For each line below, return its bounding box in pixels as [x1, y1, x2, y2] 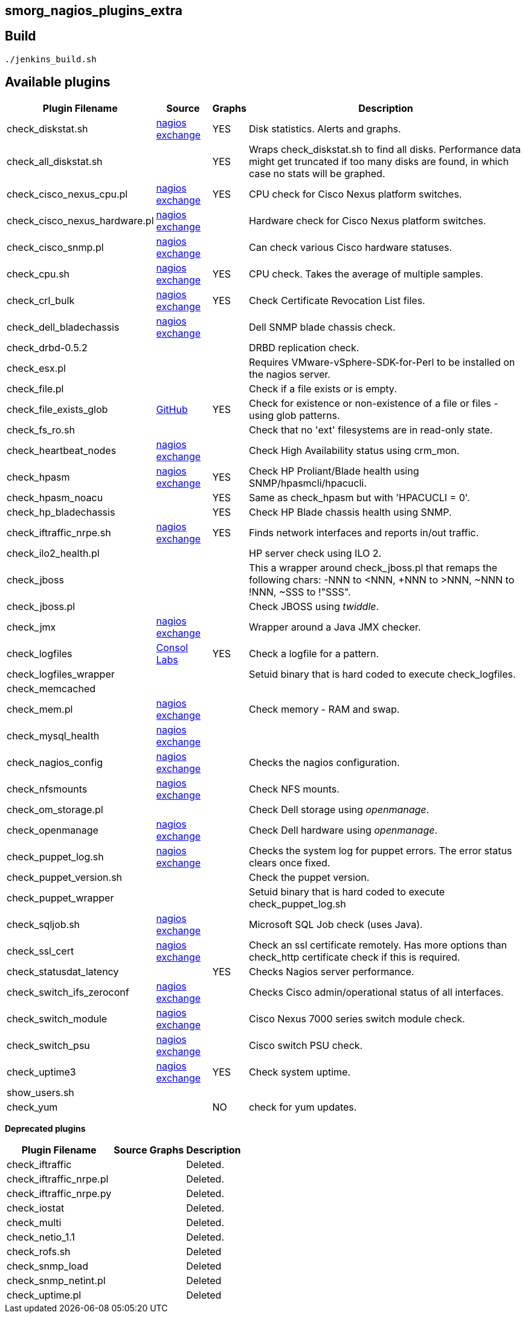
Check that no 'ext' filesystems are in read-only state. [249, 423, 493, 436]
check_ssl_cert [7, 944, 74, 957]
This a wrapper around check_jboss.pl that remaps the [249, 561, 498, 574]
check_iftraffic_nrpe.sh [7, 526, 111, 539]
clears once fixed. [249, 856, 330, 869]
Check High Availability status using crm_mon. [249, 444, 460, 456]
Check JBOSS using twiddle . [249, 600, 379, 612]
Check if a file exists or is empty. [249, 382, 397, 395]
